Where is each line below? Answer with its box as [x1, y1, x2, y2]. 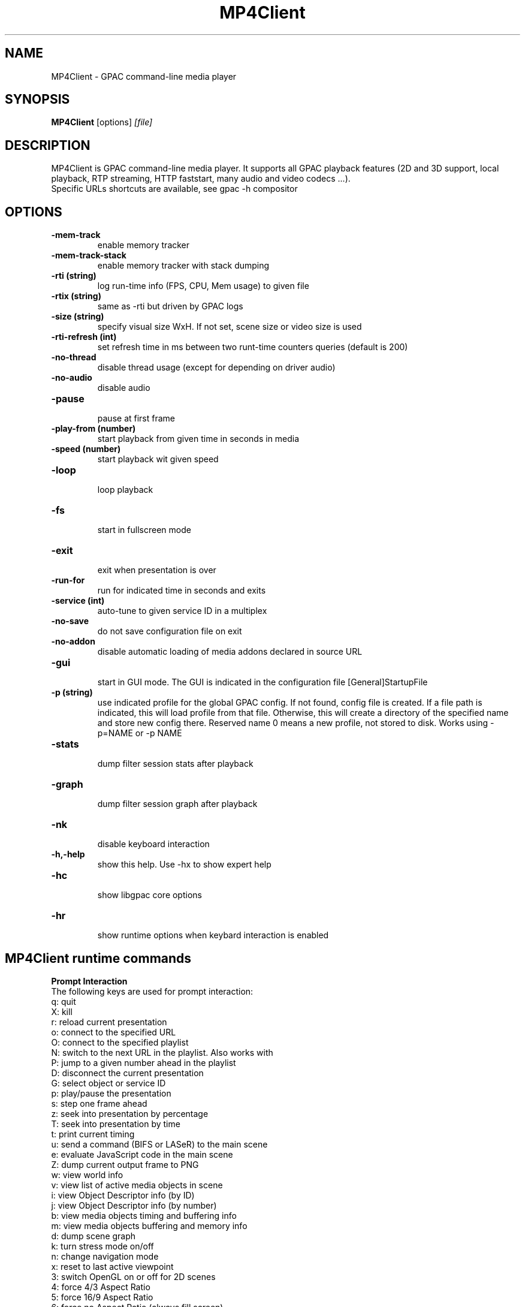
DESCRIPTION [5, 137, 90, 153]
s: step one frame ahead [51, 1098, 147, 1109]
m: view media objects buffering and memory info [51, 1220, 248, 1231]
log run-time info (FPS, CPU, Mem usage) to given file [97, 281, 309, 291]
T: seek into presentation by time [51, 1118, 180, 1129]
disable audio [97, 383, 150, 393]
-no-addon [51, 636, 95, 647]
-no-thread [51, 352, 96, 363]
